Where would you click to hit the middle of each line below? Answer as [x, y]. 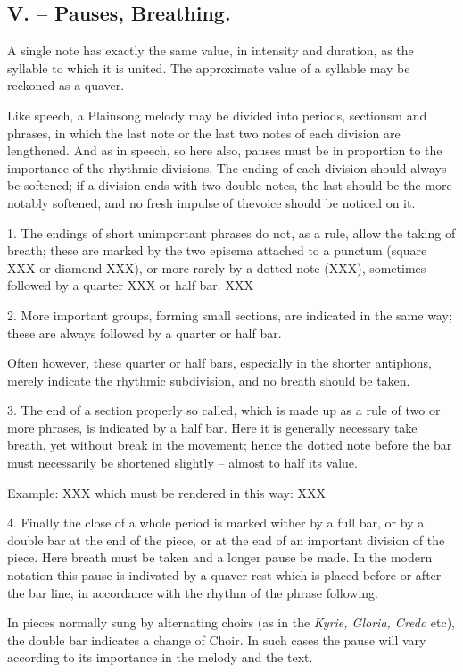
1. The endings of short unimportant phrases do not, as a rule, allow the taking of [231, 232]
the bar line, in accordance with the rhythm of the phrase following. [193, 592]
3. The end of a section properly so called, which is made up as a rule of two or [224, 410]
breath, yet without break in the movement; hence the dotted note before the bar [230, 445]
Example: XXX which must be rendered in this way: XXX [167, 492]
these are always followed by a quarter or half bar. [145, 332]
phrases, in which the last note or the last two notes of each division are [204, 133]
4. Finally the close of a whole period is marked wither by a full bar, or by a [216, 523]
